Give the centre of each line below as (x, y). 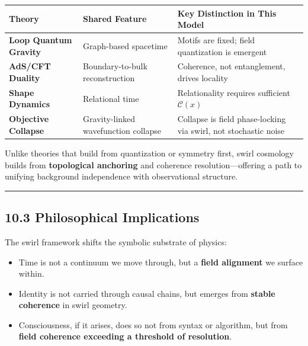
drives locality (203, 77)
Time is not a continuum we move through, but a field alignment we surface (161, 262)
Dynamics (30, 104)
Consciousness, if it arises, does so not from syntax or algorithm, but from (153, 324)
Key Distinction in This (227, 13)
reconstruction (109, 77)
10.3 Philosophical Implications (102, 217)
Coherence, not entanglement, (231, 66)
